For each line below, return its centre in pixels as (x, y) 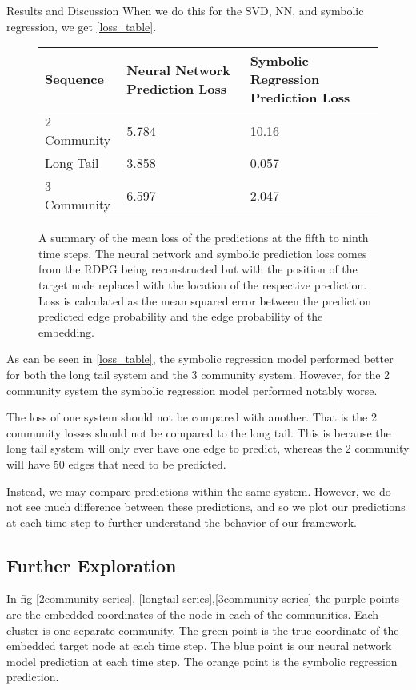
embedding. (67, 331)
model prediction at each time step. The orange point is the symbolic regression (202, 661)
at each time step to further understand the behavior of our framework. (182, 522)
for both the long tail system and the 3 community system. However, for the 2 (198, 374)
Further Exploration (92, 565)
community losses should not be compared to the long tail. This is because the (199, 432)
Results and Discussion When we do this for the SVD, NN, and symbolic (185, 10)
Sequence (74, 79)
